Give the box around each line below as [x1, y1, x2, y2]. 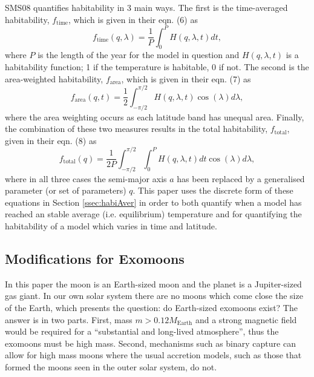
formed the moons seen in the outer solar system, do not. [5, 360, 217, 373]
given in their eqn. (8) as [5, 134, 97, 146]
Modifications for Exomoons [5, 249, 185, 267]
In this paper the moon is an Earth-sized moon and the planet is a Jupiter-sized [5, 277, 302, 290]
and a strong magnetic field [195, 313, 297, 326]
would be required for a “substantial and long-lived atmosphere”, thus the [5, 325, 279, 338]
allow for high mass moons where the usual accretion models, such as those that [5, 349, 302, 361]
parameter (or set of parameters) [5, 184, 126, 197]
